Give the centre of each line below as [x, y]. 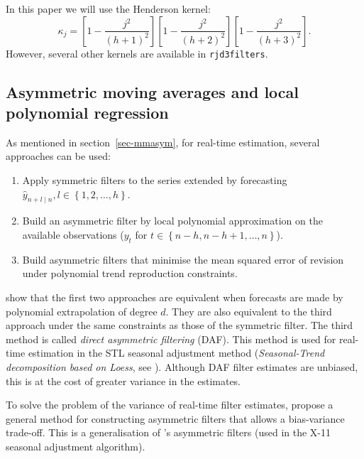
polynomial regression [87, 113]
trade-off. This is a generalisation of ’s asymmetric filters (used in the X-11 [168, 432]
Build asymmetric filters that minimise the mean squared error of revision [183, 259]
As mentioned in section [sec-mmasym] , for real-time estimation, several [163, 142]
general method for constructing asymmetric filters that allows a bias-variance [175, 418]
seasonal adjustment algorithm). [76, 446]
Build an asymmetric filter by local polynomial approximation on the [172, 221]
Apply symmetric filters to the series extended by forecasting [155, 180]
